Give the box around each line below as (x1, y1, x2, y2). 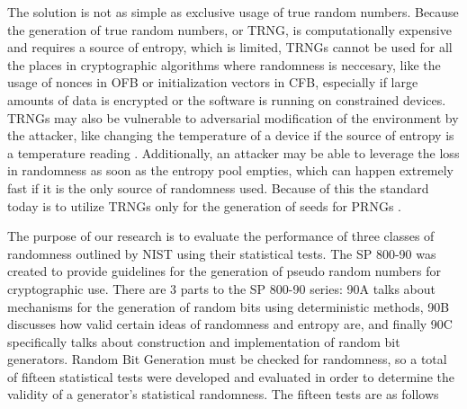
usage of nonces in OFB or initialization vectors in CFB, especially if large (7, 73, 418, 92)
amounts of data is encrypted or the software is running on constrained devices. (7, 90, 446, 109)
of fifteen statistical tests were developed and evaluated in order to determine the (7, 367, 455, 386)
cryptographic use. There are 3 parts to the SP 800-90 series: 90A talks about (7, 279, 436, 298)
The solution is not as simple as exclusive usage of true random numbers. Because (7, 3, 459, 21)
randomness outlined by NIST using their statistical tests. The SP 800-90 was (7, 244, 436, 262)
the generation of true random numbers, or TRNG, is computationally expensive (7, 20, 452, 39)
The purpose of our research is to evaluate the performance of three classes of (7, 227, 435, 245)
